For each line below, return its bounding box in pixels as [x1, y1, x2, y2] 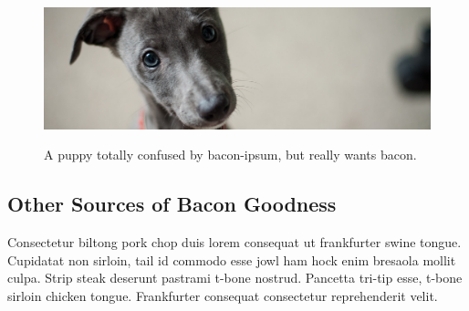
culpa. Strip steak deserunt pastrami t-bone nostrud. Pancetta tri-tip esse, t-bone [7, 268, 463, 287]
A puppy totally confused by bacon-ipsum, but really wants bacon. [44, 145, 417, 164]
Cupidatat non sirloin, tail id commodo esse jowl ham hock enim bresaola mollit [7, 250, 456, 269]
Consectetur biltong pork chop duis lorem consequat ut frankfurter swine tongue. [7, 233, 462, 252]
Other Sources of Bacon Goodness [7, 190, 337, 218]
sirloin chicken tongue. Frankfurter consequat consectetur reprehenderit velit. [7, 285, 438, 305]
